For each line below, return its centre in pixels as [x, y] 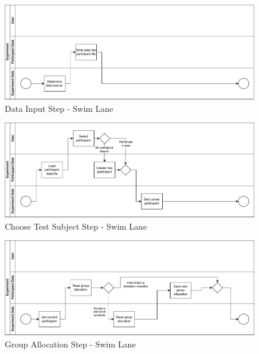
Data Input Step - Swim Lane [59, 108]
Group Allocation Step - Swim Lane [70, 344]
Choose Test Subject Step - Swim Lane [76, 226]
